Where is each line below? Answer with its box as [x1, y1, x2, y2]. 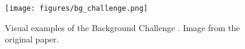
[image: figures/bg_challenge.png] [5, 4, 148, 13]
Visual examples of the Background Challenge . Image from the [5, 21, 240, 33]
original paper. [5, 33, 59, 45]
